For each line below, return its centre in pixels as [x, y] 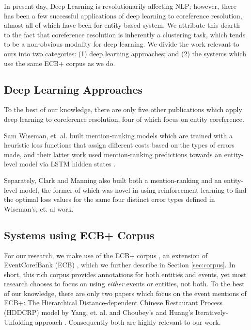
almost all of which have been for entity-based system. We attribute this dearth [122, 25]
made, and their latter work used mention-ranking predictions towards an [113, 154]
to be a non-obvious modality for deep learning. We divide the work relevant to [122, 44]
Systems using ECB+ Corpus [79, 235]
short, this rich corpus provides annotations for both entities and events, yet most [125, 274]
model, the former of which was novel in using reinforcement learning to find [133, 190]
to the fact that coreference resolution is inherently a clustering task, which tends [125, 34]
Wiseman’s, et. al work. [39, 208]
